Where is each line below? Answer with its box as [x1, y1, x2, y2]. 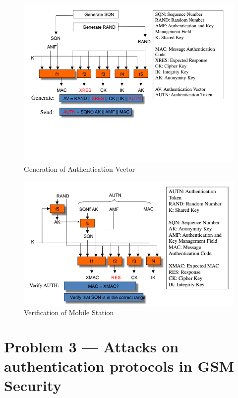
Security [4, 375, 61, 396]
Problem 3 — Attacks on [4, 336, 179, 357]
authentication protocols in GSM [4, 356, 235, 376]
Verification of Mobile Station [24, 307, 114, 318]
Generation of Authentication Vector [24, 163, 135, 174]
